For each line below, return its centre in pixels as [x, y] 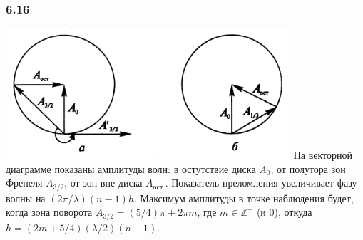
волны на [26, 198]
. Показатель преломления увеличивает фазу [261, 183]
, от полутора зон [308, 168]
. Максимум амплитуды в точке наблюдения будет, [244, 198]
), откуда [293, 212]
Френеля [24, 183]
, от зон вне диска [103, 183]
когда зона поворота [49, 212]
